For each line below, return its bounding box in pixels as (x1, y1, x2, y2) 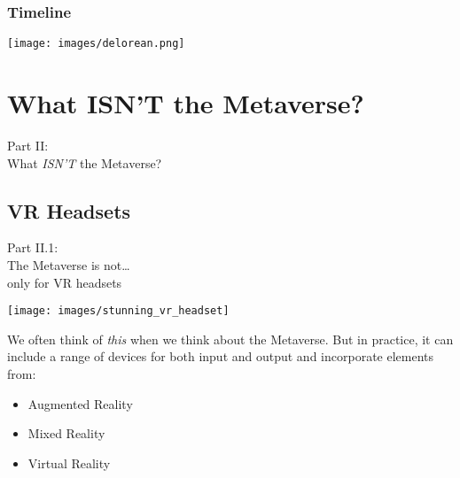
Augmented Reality (27, 394, 133, 412)
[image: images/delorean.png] (7, 37, 185, 50)
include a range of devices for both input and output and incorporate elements (7, 347, 434, 366)
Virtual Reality (27, 453, 111, 472)
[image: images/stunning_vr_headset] (7, 305, 230, 318)
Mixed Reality (27, 424, 105, 443)
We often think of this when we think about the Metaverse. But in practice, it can (7, 329, 454, 348)
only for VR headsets (7, 273, 122, 291)
